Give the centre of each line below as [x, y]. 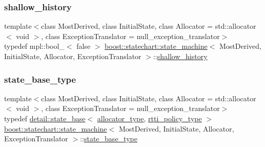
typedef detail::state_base [45, 118]
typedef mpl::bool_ [34, 46]
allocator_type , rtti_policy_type [149, 118]
